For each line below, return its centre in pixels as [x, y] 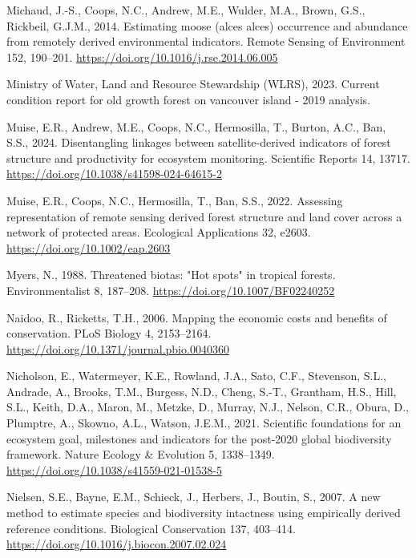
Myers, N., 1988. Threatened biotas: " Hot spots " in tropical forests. [171, 275]
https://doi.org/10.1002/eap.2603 [89, 247]
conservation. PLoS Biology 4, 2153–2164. [109, 333]
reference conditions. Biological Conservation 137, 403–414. [151, 528]
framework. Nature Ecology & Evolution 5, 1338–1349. [141, 454]
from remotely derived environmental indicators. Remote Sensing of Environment [206, 41]
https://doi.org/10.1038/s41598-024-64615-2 [114, 174]
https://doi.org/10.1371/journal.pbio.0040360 [118, 348]
